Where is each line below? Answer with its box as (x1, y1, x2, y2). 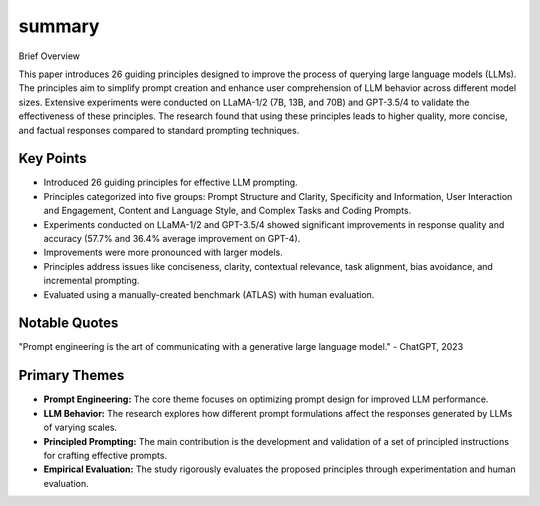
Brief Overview (18, 50, 80, 62)
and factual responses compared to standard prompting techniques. (18, 124, 300, 136)
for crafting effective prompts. (43, 449, 168, 461)
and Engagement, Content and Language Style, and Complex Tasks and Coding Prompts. (43, 205, 412, 217)
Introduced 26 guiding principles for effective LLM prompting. (43, 176, 299, 189)
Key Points (18, 150, 87, 167)
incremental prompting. (43, 275, 140, 287)
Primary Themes (18, 367, 125, 384)
